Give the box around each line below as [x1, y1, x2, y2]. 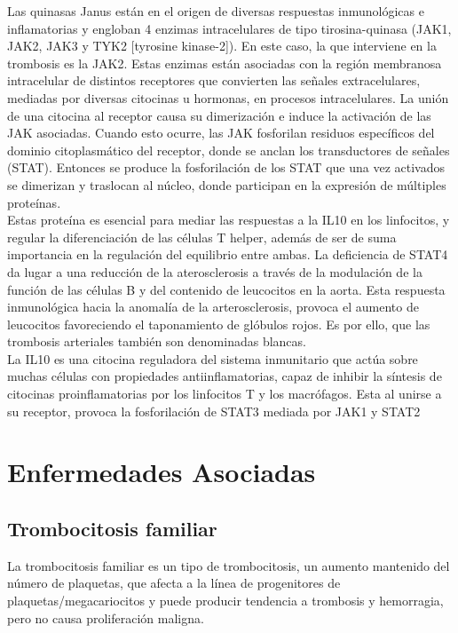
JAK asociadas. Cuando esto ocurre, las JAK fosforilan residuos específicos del [7, 123, 435, 142]
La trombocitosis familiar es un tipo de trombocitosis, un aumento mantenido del [7, 556, 450, 574]
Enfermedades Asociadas [7, 454, 316, 490]
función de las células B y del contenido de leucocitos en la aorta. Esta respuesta [7, 280, 446, 298]
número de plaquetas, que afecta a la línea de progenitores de [7, 574, 341, 592]
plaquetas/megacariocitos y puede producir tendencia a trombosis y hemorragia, [7, 591, 444, 610]
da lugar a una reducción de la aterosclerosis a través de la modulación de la [7, 262, 422, 281]
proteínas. [7, 193, 61, 211]
